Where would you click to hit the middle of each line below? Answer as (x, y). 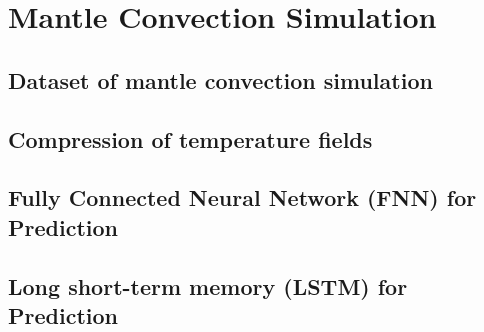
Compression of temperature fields (190, 138)
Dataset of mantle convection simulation (220, 79)
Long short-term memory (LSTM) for (208, 285)
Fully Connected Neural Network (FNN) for (242, 197)
